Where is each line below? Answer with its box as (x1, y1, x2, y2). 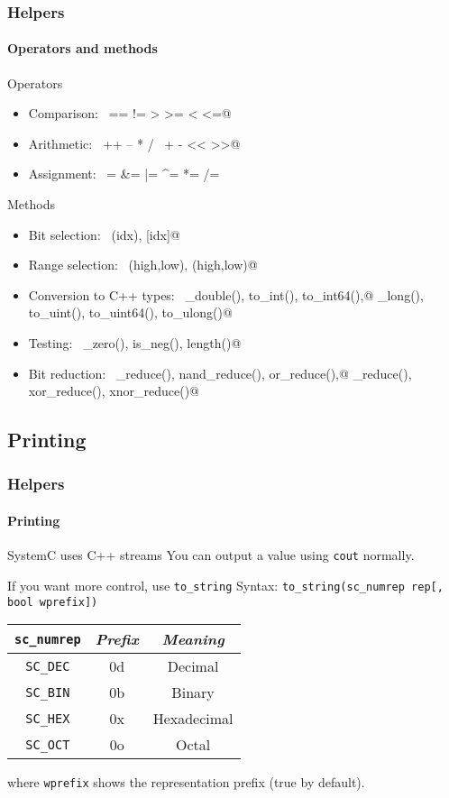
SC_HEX (25, 711, 70, 726)
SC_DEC (25, 658, 70, 674)
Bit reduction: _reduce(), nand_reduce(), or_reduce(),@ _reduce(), (28, 363, 412, 382)
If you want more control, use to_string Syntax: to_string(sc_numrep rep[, (7, 575, 444, 594)
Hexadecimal (152, 708, 234, 729)
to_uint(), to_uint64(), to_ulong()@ (28, 303, 233, 322)
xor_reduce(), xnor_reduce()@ (28, 381, 199, 400)
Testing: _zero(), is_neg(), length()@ (28, 333, 242, 352)
